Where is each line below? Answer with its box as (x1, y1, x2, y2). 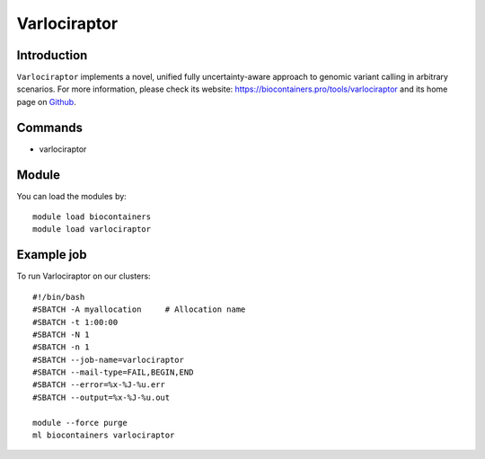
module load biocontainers (32, 212, 152, 222)
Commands (16, 119, 84, 135)
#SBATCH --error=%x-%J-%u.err (32, 380, 166, 390)
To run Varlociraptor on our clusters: (16, 270, 152, 282)
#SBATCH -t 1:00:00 (32, 317, 119, 327)
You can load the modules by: (16, 190, 128, 201)
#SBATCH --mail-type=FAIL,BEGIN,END (32, 367, 194, 377)
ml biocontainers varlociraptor (32, 430, 175, 440)
